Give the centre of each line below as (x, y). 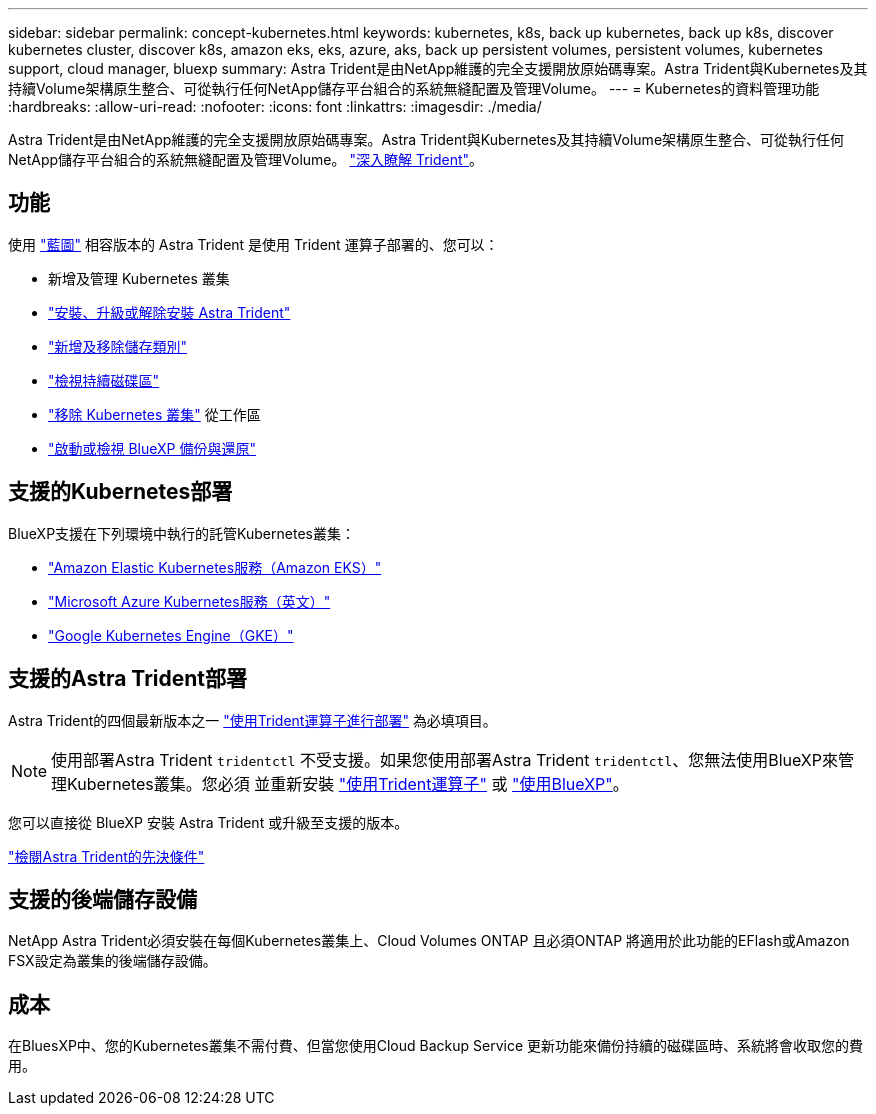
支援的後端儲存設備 (102, 899)
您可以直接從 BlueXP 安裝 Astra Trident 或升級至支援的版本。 (208, 822)
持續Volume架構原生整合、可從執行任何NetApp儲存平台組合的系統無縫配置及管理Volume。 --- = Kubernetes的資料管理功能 (414, 88)
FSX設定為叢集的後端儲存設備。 (112, 961)
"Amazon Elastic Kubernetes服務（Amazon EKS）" (215, 567)
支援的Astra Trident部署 (127, 679)
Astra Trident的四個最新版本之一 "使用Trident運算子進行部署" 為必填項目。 (252, 720)
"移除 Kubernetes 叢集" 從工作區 (154, 414)
